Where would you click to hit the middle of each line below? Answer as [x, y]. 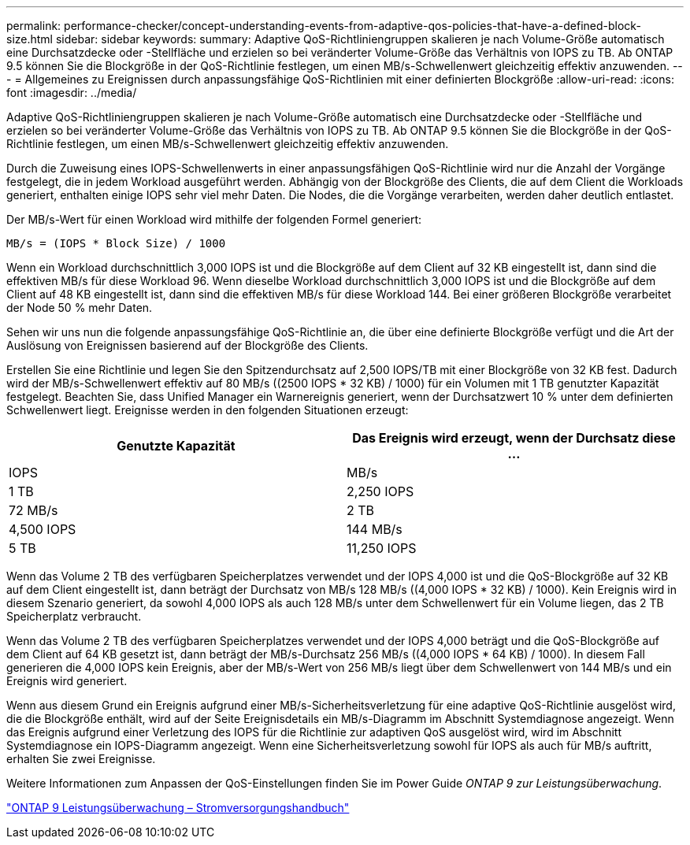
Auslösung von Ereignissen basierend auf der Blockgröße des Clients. [187, 345]
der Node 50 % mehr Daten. [80, 308]
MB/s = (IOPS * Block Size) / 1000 [116, 243]
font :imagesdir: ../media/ [72, 93]
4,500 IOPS [43, 529]
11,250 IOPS [382, 548]
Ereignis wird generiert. [67, 681]
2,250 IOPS [380, 491]
